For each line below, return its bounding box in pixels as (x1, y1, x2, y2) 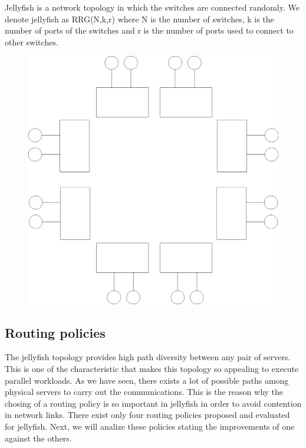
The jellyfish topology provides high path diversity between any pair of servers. (5, 351, 291, 363)
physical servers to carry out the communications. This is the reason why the (5, 386, 284, 398)
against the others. (5, 431, 72, 444)
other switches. (5, 35, 58, 48)
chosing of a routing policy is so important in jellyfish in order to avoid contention (5, 397, 302, 409)
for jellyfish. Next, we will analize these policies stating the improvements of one (5, 420, 295, 432)
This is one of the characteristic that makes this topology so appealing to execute (5, 363, 299, 375)
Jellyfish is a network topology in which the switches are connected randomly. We (5, 1, 300, 13)
